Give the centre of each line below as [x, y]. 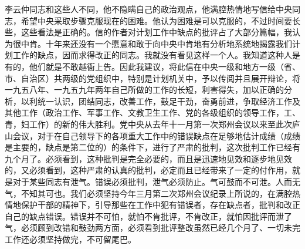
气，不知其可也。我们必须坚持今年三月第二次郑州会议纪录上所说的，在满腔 [148, 193]
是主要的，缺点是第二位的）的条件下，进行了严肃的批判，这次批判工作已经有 [152, 147]
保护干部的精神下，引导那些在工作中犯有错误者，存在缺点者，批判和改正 [160, 205]
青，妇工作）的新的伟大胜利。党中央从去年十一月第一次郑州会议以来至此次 [148, 124]
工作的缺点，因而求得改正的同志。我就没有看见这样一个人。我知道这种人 [152, 55]
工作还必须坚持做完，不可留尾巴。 [70, 239]
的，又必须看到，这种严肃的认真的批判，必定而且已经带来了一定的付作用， [148, 170]
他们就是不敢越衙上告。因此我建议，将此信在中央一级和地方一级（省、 [165, 66]
